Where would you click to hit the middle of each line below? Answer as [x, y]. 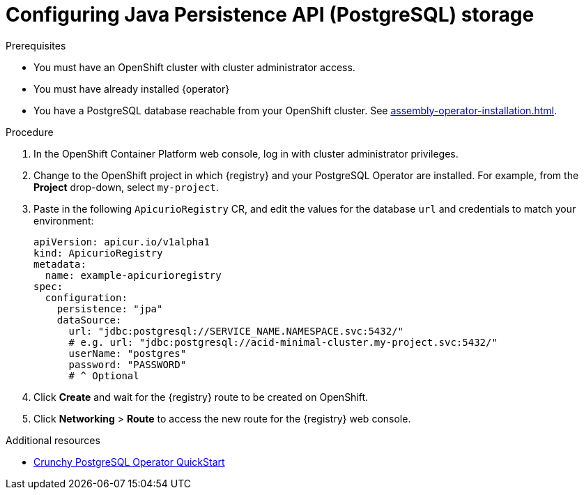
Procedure [30, 132]
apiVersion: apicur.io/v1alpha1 [122, 242]
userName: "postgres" [128, 353]
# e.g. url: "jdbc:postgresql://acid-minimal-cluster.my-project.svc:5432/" [283, 342]
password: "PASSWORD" [128, 364]
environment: [64, 220]
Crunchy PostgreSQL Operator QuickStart [129, 462]
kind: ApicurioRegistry [98, 253]
